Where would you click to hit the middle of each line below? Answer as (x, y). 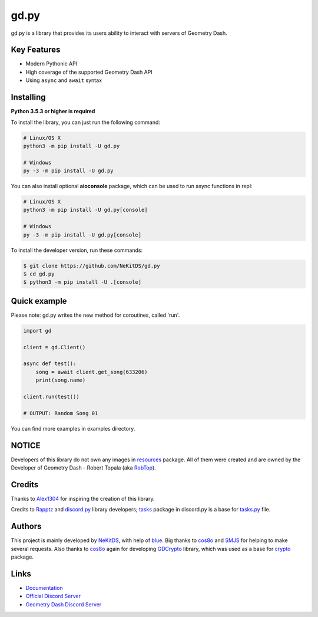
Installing (29, 97)
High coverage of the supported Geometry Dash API (89, 72)
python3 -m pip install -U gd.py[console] (85, 210)
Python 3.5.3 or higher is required (53, 111)
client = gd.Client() (54, 347)
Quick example (39, 301)
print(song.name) (61, 380)
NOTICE (26, 445)
